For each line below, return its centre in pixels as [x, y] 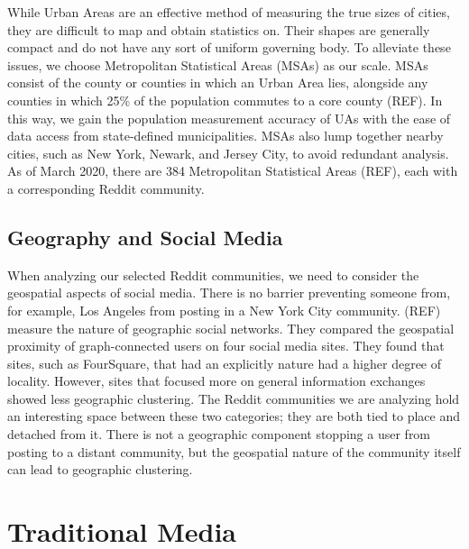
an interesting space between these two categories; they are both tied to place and [234, 416]
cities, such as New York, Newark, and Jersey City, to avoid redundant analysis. [228, 153]
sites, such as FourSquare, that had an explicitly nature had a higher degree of [225, 363]
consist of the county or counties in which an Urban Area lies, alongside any [218, 82]
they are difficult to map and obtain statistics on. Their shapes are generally [219, 29]
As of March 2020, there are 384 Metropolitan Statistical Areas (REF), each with [233, 171]
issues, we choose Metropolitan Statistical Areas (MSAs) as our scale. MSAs [218, 64]
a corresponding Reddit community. [106, 188]
